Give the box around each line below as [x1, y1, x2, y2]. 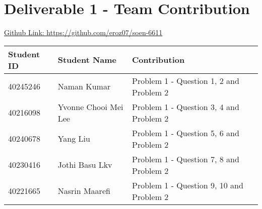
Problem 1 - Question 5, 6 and [132, 127, 239, 139]
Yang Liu [57, 133, 90, 145]
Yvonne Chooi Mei [57, 100, 123, 113]
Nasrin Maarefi [57, 185, 110, 197]
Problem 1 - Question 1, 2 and [132, 74, 239, 86]
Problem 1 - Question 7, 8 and [132, 153, 239, 165]
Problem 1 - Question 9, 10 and [132, 179, 243, 191]
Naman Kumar [57, 80, 111, 92]
